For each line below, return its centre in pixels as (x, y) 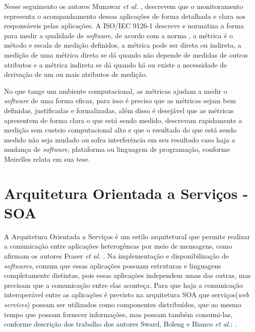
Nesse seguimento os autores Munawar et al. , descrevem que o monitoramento (124, 6)
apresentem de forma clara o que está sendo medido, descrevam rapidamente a (123, 120)
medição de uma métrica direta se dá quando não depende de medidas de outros (126, 54)
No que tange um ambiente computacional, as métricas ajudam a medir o (116, 91)
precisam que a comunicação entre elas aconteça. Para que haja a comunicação (124, 285)
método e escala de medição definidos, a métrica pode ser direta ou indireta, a (123, 45)
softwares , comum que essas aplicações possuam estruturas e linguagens (113, 265)
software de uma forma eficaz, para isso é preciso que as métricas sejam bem (120, 100)
